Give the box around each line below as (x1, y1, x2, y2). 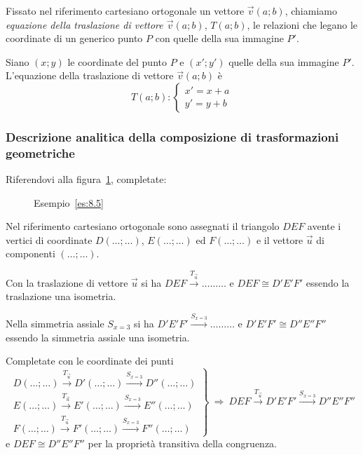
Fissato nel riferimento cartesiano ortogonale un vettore (6, 4, 245, 18)
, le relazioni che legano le (247, 17, 358, 32)
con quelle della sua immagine (155, 31, 284, 46)
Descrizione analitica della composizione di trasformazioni (6, 128, 339, 145)
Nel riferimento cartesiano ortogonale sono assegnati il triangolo (6, 219, 280, 233)
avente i (307, 219, 341, 233)
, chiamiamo (285, 4, 337, 18)
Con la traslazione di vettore (6, 275, 128, 290)
